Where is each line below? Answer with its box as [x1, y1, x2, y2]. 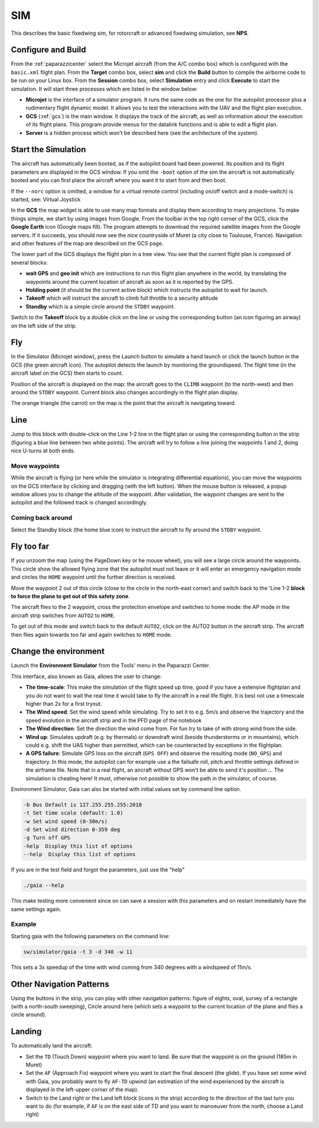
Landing [11, 1026, 42, 1037]
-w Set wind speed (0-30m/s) [23, 818, 108, 825]
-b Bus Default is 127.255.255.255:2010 [23, 801, 142, 808]
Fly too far [11, 542, 50, 552]
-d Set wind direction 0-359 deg [23, 826, 121, 833]
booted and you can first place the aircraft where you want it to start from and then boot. [11, 177, 227, 184]
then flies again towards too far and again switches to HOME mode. [11, 631, 172, 638]
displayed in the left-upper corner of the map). [25, 1086, 139, 1093]
